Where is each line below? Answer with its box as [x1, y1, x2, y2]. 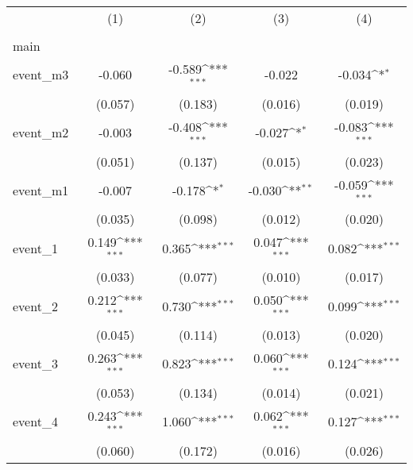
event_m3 [13, 65, 69, 84]
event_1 [13, 238, 58, 257]
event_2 [13, 296, 58, 315]
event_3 [13, 354, 58, 373]
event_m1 [13, 180, 69, 199]
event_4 [13, 412, 58, 431]
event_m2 [13, 123, 69, 142]
